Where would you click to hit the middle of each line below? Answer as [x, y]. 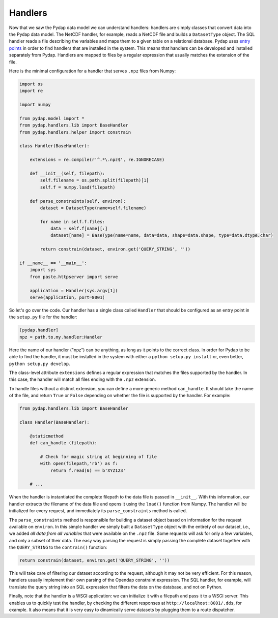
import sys [43, 270]
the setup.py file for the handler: [43, 317]
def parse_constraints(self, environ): [78, 201]
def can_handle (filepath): [64, 443]
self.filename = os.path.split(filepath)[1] [95, 180]
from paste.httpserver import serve [74, 277]
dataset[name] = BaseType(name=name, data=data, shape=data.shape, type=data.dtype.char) [162, 235]
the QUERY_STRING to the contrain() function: [58, 547]
